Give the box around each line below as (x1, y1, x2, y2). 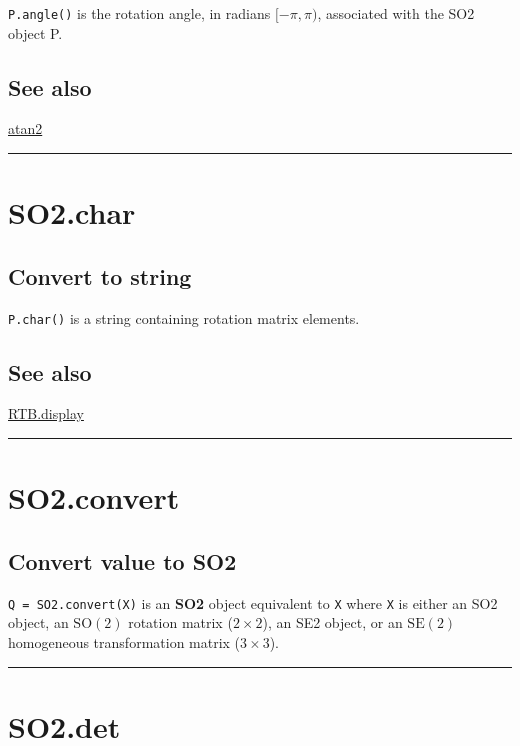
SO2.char (8, 192, 136, 233)
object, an (8, 612, 69, 633)
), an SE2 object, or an (262, 612, 403, 633)
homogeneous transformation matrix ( (8, 631, 241, 652)
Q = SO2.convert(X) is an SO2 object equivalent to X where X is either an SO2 (8, 592, 498, 613)
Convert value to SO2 (8, 545, 237, 576)
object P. (8, 22, 63, 43)
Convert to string (8, 260, 192, 291)
